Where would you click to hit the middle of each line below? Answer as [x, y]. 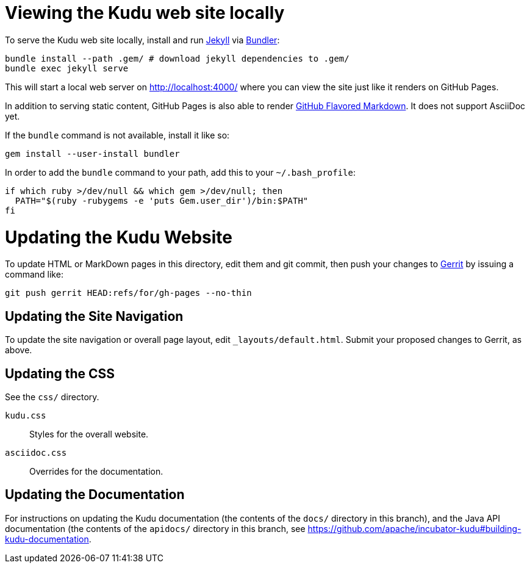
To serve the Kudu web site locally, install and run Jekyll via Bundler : [142, 40]
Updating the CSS [60, 373]
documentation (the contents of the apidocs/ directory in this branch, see [155, 528]
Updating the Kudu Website [119, 237]
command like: [34, 275]
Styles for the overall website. [89, 434]
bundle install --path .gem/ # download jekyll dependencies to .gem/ [177, 58]
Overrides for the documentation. [96, 471]
